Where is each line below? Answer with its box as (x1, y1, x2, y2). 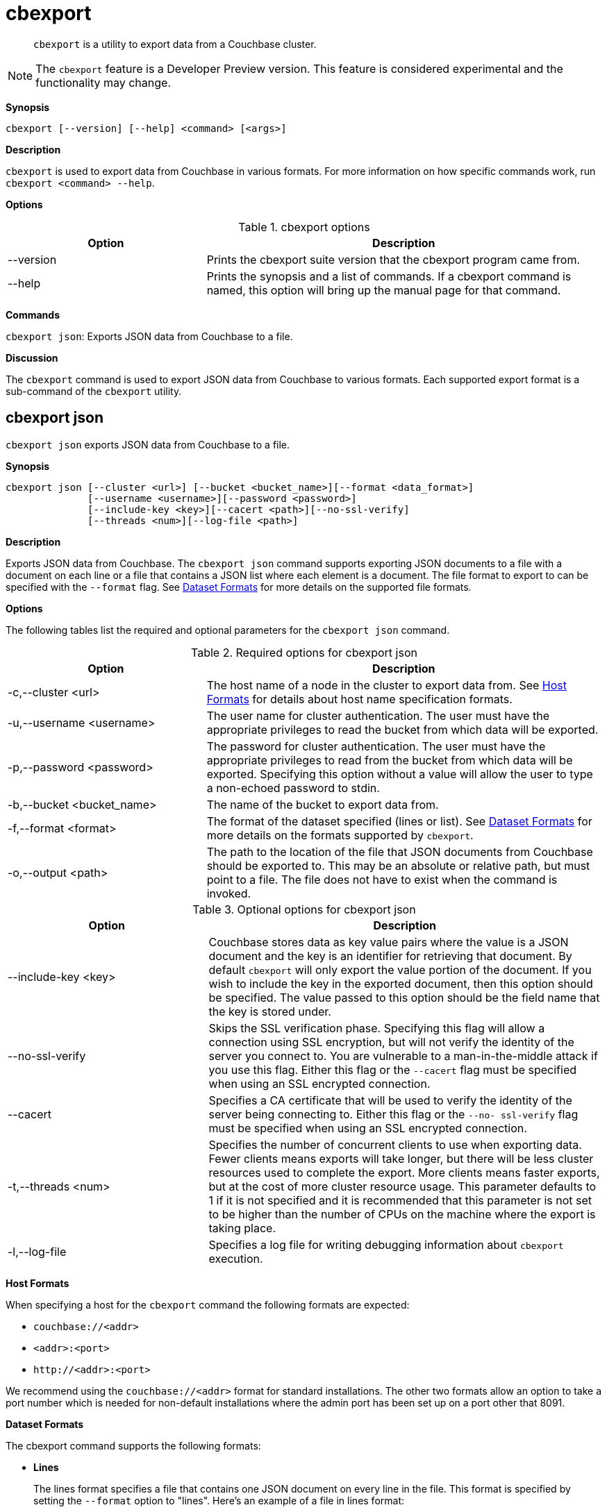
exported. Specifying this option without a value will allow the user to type (206, 766, 593, 781)
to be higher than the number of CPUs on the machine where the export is (208, 1207, 596, 1221)
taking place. (208, 1220, 276, 1235)
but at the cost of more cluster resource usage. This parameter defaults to (208, 1179, 597, 1193)
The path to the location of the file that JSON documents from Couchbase (206, 844, 593, 859)
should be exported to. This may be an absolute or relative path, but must (206, 858, 590, 873)
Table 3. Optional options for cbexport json (192, 902, 416, 916)
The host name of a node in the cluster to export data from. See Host (206, 678, 567, 692)
